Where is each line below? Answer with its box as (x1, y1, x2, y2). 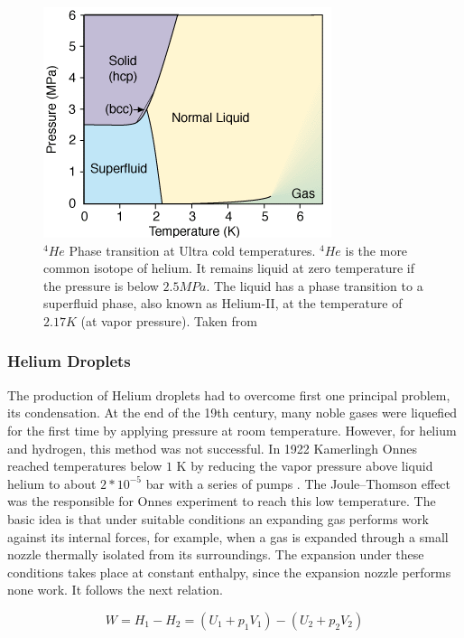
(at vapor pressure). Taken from (80, 311, 257, 330)
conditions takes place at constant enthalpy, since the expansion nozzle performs (7, 562, 451, 581)
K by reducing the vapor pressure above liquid (176, 456, 433, 475)
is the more (345, 240, 408, 259)
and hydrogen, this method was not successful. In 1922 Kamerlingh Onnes (7, 438, 417, 457)
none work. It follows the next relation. (7, 580, 223, 599)
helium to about (7, 474, 97, 493)
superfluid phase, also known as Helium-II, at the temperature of (43, 294, 403, 313)
